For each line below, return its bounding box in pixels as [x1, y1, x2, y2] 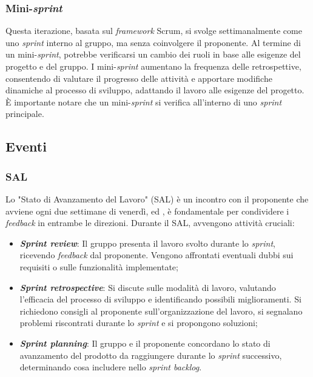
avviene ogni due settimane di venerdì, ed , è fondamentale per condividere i [5, 204, 289, 217]
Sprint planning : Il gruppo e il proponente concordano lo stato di [19, 336, 271, 349]
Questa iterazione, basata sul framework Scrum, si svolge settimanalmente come [5, 24, 302, 37]
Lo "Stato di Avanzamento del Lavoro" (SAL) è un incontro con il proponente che [5, 192, 309, 205]
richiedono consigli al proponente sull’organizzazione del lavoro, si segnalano [19, 304, 303, 317]
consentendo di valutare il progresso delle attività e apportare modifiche [5, 72, 272, 84]
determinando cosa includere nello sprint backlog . [19, 361, 202, 373]
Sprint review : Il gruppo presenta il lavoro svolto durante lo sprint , [19, 236, 275, 249]
